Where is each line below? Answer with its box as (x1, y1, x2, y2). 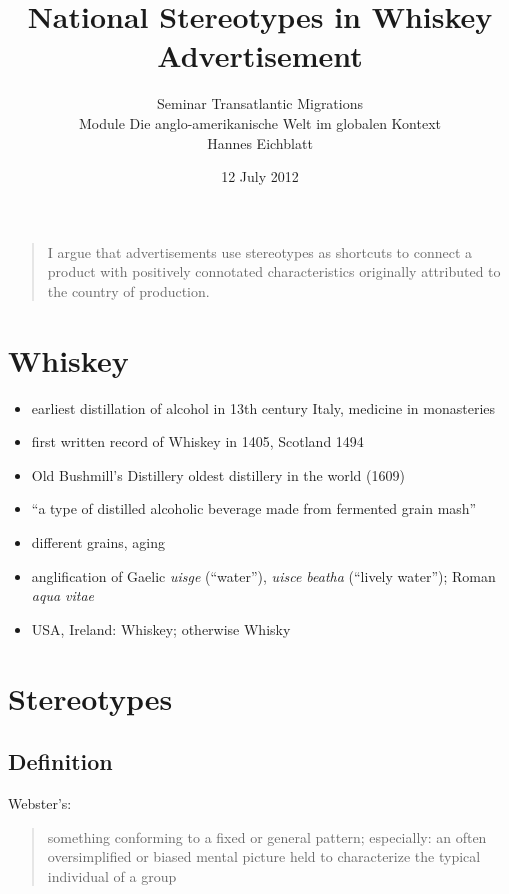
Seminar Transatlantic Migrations (156, 93, 364, 114)
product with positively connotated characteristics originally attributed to (47, 261, 501, 282)
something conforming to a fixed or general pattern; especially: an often (47, 826, 487, 847)
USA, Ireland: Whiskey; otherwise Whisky (31, 618, 291, 639)
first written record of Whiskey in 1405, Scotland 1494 (31, 431, 364, 452)
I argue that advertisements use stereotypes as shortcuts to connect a (47, 241, 472, 262)
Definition (8, 746, 113, 777)
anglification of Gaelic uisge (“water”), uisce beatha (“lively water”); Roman (31, 565, 496, 586)
